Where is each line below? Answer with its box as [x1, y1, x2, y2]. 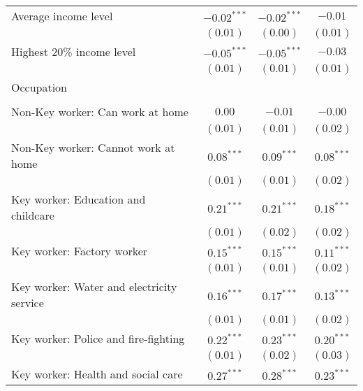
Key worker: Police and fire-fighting [11, 330, 185, 346]
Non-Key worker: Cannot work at [11, 139, 175, 155]
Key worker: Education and [11, 191, 146, 207]
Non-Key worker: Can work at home [11, 104, 188, 120]
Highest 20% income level [11, 43, 136, 59]
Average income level [11, 8, 113, 24]
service [11, 294, 44, 311]
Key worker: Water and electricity [11, 278, 177, 294]
